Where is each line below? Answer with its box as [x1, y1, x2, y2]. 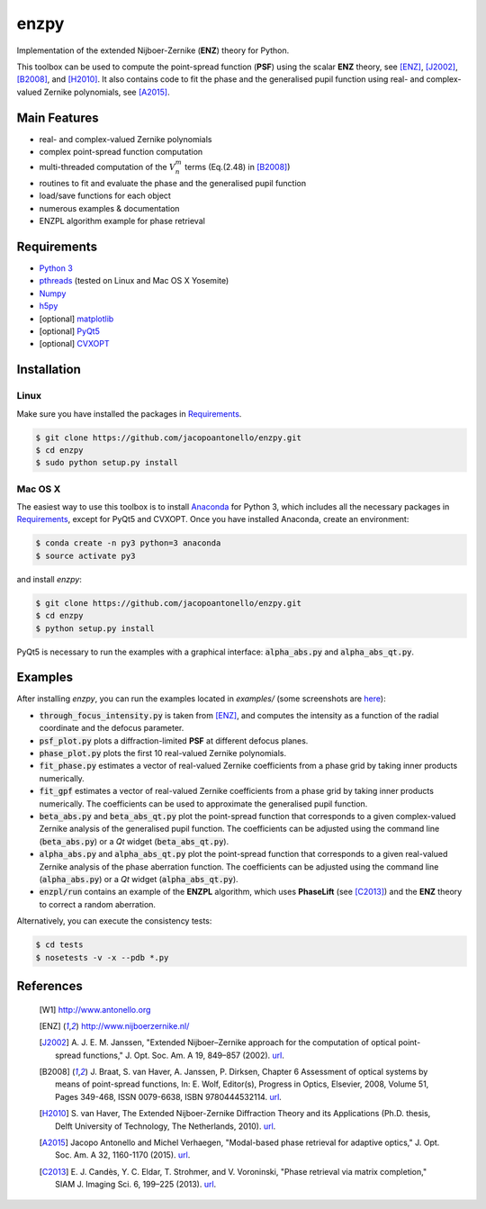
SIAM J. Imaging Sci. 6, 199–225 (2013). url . [55, 1179, 217, 1190]
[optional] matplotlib [39, 313, 114, 324]
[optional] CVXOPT [39, 338, 110, 349]
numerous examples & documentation [39, 203, 180, 213]
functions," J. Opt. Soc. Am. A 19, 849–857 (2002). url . [82, 1050, 285, 1060]
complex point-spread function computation [39, 147, 203, 158]
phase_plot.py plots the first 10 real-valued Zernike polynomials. [39, 748, 287, 759]
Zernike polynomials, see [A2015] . [43, 86, 170, 97]
